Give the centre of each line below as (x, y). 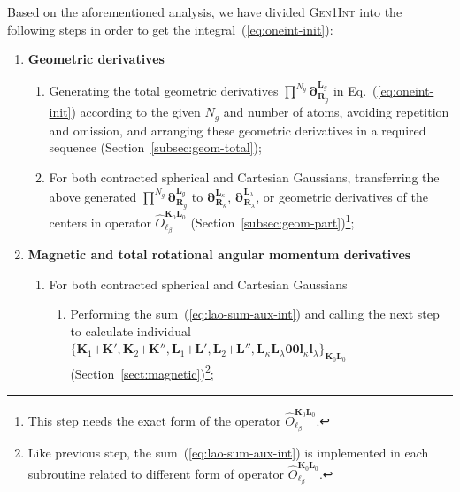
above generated (93, 196)
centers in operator (100, 222)
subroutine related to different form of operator (156, 473)
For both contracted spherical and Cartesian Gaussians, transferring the (244, 177)
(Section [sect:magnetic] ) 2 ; (142, 372)
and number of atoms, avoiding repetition (336, 112)
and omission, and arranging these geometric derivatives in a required (238, 130)
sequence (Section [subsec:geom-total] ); (155, 147)
